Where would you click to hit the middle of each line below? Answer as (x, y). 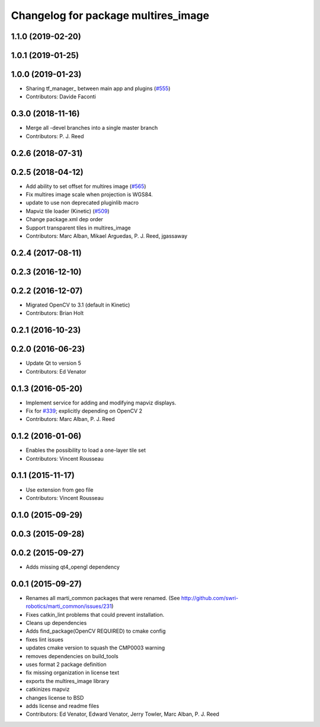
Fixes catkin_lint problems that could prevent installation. (95, 614)
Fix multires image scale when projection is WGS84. (89, 194)
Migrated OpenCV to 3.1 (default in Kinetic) (78, 305)
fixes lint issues (44, 639)
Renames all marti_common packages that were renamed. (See (103, 598)
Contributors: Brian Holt (55, 313)
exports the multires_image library (68, 681)
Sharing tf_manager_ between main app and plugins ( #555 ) (98, 88)
